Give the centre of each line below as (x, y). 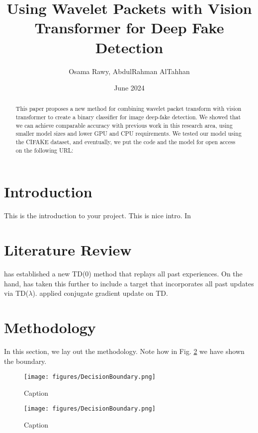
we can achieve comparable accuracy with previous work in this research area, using (124, 125)
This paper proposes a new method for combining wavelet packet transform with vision (129, 109)
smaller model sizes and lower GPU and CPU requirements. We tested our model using (129, 133)
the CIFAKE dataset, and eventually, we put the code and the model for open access (126, 142)
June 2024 (129, 88)
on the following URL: (44, 150)
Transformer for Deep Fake (129, 28)
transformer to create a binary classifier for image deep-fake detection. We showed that (128, 117)
